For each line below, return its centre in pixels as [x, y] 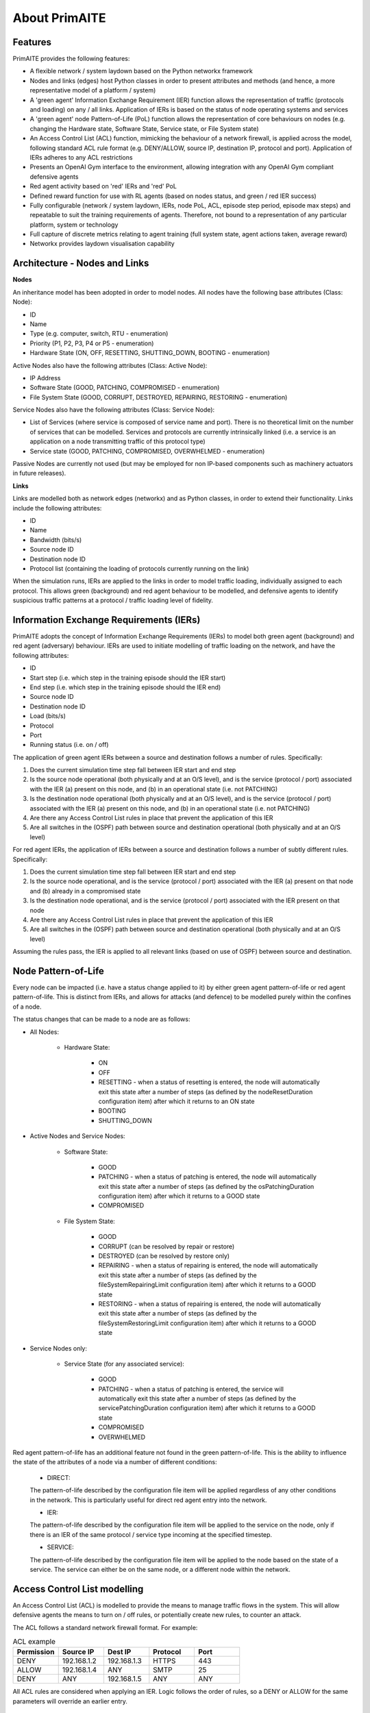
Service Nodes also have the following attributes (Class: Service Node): [114, 410]
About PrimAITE [59, 18]
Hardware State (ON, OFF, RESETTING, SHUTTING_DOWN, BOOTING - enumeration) [150, 353]
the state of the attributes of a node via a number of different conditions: [115, 1462]
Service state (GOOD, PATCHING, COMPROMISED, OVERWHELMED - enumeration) [147, 451]
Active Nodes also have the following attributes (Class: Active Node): [110, 365]
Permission [36, 1652]
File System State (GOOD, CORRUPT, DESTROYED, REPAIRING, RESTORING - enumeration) [159, 397]
